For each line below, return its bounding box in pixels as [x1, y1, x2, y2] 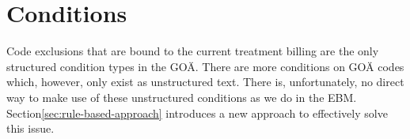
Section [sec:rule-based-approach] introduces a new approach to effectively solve [6, 104, 388, 121]
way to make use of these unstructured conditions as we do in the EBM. [6, 88, 357, 105]
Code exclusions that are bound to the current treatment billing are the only [6, 43, 379, 59]
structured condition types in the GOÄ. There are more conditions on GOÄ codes [6, 58, 404, 74]
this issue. [6, 120, 55, 137]
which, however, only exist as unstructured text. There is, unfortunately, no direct [6, 73, 404, 90]
